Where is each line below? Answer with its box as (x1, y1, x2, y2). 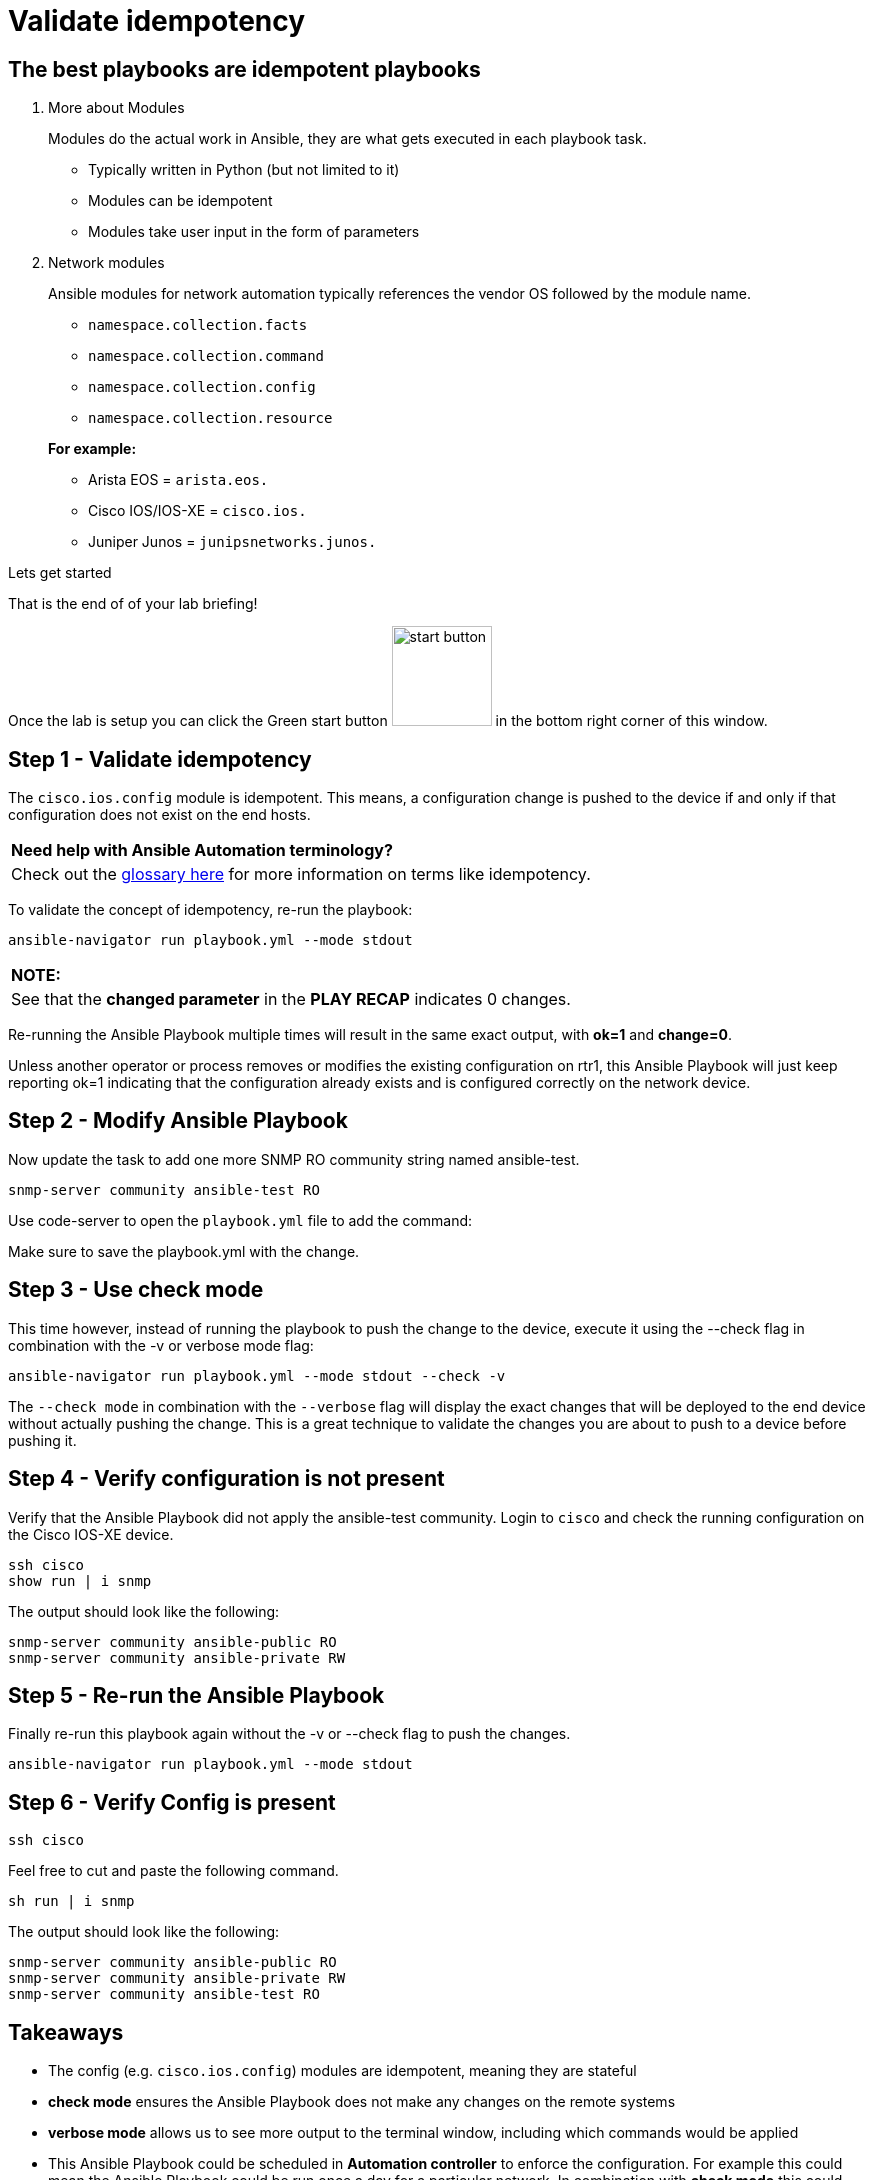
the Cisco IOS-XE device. (8, 1525, 174, 1543)
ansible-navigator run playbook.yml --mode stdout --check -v (8, 1367, 506, 1384)
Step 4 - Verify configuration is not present (8, 1466, 445, 1492)
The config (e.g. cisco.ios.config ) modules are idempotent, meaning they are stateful (48, 2062, 637, 2080)
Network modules (48, 254, 165, 272)
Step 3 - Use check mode (8, 1277, 264, 1303)
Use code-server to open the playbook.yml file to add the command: (8, 1211, 473, 1229)
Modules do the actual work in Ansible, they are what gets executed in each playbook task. (48, 130, 647, 148)
